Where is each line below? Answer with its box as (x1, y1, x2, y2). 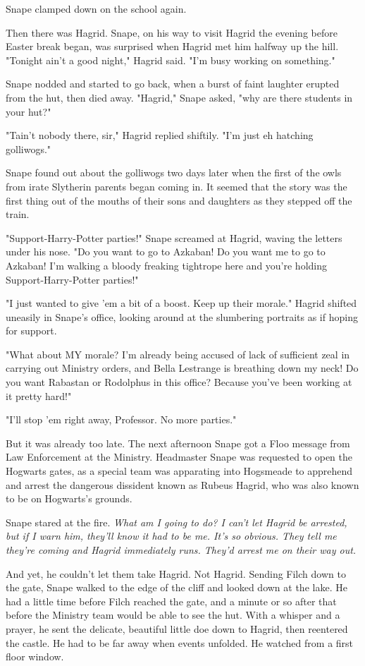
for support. (6, 323, 57, 338)
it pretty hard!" (6, 388, 72, 403)
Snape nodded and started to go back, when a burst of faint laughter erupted (6, 76, 340, 91)
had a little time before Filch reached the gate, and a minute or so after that (6, 593, 337, 608)
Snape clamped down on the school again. (6, 1, 187, 16)
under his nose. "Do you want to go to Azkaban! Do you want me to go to (6, 244, 326, 259)
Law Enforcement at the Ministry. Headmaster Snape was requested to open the (6, 449, 353, 464)
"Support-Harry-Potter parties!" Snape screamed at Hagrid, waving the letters (6, 230, 342, 245)
